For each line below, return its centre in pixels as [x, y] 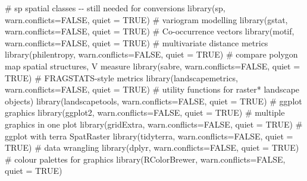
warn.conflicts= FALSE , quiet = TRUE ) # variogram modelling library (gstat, [146, 19]
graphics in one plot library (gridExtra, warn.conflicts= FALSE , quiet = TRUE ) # [154, 124]
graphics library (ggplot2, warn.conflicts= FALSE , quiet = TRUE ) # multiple [145, 112]
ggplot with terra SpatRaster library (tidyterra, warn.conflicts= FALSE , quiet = [149, 136]
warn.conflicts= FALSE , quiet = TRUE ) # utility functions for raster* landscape [152, 89]
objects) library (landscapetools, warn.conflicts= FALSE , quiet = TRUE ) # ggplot [153, 101]
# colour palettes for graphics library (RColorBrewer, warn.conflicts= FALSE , [145, 159]
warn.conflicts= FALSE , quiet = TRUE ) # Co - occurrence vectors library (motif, [150, 31]
